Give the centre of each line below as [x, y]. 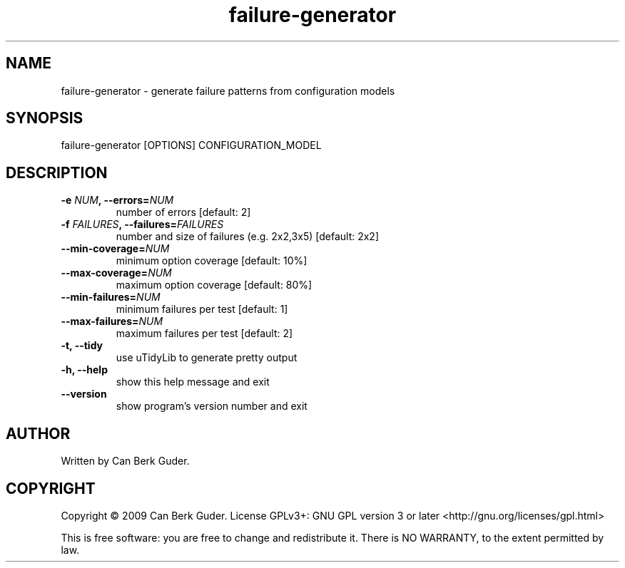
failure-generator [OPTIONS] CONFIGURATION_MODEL [191, 145]
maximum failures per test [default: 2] [204, 334]
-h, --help [84, 370]
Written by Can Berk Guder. [125, 461]
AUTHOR [38, 433]
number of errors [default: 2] [183, 212]
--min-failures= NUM [111, 297]
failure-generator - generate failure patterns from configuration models [228, 91]
